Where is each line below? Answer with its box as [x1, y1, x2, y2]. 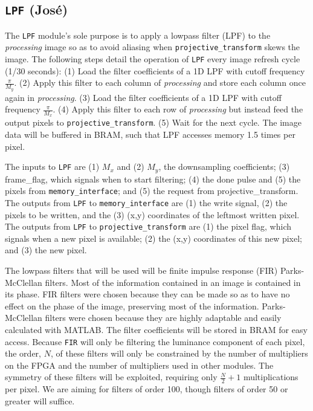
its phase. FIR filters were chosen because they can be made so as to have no [5, 288, 290, 300]
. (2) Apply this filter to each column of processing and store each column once [14, 76, 306, 89]
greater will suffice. [5, 394, 75, 407]
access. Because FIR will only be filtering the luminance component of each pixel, [5, 335, 305, 348]
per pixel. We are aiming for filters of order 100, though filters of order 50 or [5, 383, 288, 395]
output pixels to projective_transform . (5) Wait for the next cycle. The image [5, 116, 302, 129]
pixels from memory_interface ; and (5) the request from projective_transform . [5, 184, 298, 197]
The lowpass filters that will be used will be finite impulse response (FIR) [5, 264, 278, 277]
